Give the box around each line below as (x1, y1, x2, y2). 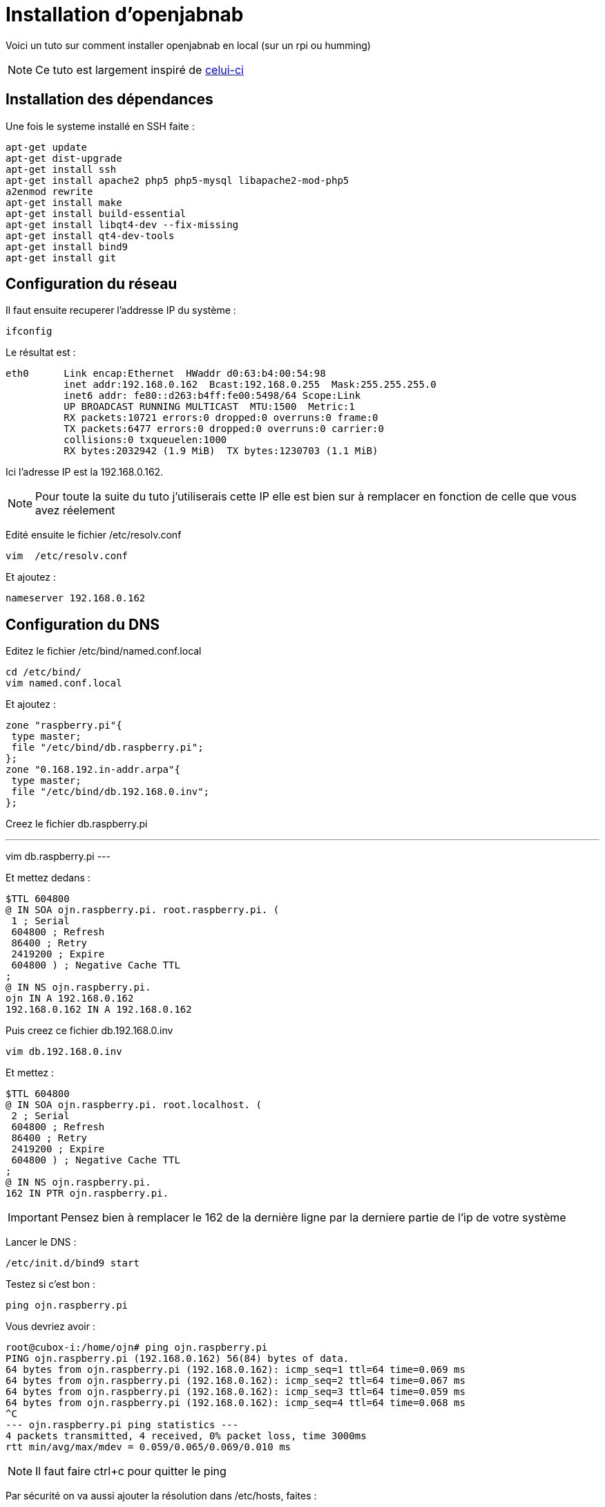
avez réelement (35, 503, 115, 518)
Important (8, 1210, 58, 1225)
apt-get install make (6, 196, 122, 208)
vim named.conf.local (6, 677, 122, 689)
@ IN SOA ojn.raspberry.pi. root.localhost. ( (6, 1099, 262, 1111)
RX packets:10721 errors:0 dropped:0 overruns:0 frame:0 (64, 412, 378, 424)
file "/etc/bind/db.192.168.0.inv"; (11, 786, 210, 798)
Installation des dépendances (6, 91, 213, 109)
